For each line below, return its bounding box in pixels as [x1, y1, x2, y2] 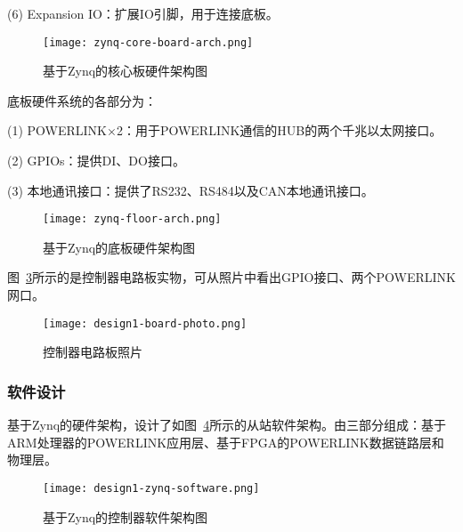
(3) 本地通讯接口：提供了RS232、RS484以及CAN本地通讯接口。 [7, 181, 374, 199]
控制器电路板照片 [43, 343, 142, 361]
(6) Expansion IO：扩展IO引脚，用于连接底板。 [7, 4, 279, 22]
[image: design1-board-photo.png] [43, 317, 248, 330]
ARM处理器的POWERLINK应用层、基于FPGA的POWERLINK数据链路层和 [7, 432, 444, 451]
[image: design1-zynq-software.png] [43, 481, 260, 495]
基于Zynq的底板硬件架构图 [43, 238, 196, 256]
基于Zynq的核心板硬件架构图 [43, 61, 208, 80]
